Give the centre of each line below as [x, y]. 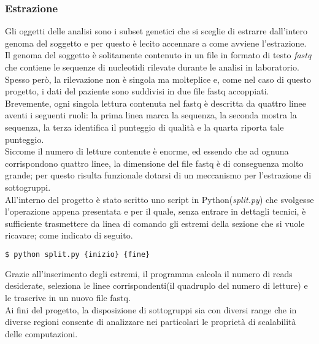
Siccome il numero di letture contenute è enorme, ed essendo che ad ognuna [147, 151]
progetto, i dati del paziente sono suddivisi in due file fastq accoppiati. [137, 91]
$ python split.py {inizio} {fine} [78, 254]
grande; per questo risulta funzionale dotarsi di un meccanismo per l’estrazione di [158, 175]
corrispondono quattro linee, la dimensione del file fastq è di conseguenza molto [154, 163]
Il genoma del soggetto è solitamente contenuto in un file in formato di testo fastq [158, 55]
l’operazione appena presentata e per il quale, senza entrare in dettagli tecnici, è [156, 211]
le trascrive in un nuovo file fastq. [68, 297]
